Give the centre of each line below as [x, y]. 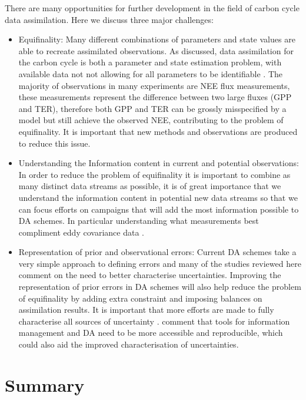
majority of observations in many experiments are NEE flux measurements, [154, 85]
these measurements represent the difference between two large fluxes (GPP [155, 97]
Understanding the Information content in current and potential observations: [159, 163]
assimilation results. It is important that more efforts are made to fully [146, 310]
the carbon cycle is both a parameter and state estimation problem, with [150, 62]
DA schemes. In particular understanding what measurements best [139, 221]
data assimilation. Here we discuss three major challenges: [109, 19]
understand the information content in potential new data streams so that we [158, 197]
